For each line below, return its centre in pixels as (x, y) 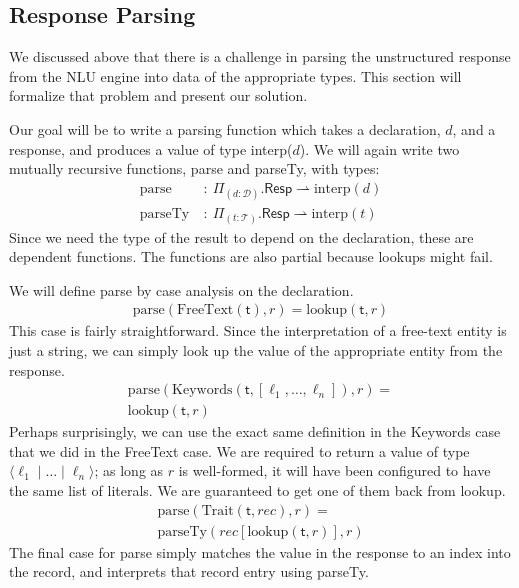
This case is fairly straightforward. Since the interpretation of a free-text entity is (258, 330)
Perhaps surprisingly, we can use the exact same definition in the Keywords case (255, 431)
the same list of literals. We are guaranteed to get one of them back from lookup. (257, 489)
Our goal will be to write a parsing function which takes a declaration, (225, 128)
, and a (474, 128)
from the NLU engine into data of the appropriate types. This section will (235, 75)
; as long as (129, 470)
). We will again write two (379, 148)
